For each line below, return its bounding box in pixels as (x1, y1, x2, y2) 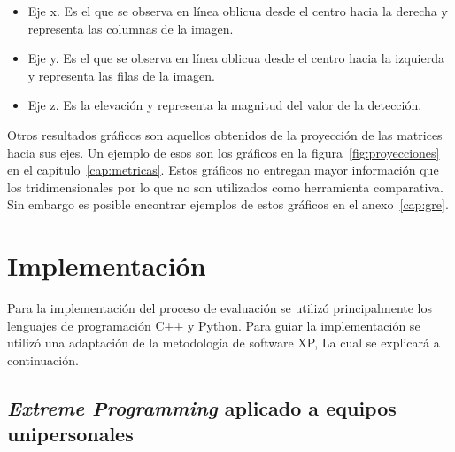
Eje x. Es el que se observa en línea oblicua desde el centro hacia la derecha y (27, 2, 448, 19)
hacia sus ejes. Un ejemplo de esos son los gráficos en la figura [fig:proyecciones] (7, 143, 440, 161)
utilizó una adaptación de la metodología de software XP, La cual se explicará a (7, 333, 440, 352)
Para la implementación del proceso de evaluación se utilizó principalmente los (7, 299, 433, 317)
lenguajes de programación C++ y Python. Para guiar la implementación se (7, 316, 420, 334)
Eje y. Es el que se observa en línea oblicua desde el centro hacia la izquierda (27, 49, 444, 67)
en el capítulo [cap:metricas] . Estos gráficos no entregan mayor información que (7, 160, 439, 179)
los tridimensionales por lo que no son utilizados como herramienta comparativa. (7, 177, 443, 196)
